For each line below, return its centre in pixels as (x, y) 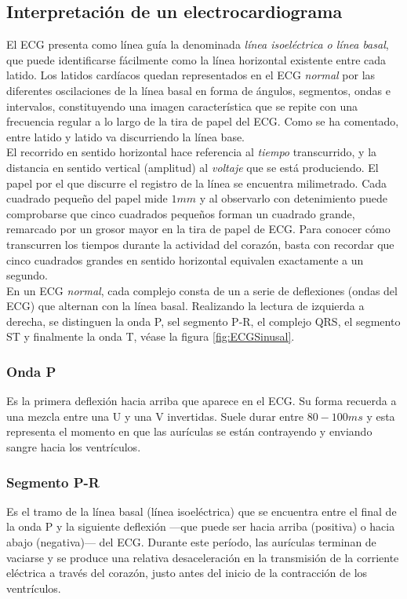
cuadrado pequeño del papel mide (87, 198)
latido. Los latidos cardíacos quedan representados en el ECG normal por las (191, 75)
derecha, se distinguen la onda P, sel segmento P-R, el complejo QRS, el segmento (203, 321)
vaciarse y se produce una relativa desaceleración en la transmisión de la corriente (203, 557)
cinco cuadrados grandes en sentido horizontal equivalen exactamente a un (185, 259)
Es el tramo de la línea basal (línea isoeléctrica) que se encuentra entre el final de (202, 511)
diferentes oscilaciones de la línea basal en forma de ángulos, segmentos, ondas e (198, 90)
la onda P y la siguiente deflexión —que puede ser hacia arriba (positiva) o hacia (201, 526)
